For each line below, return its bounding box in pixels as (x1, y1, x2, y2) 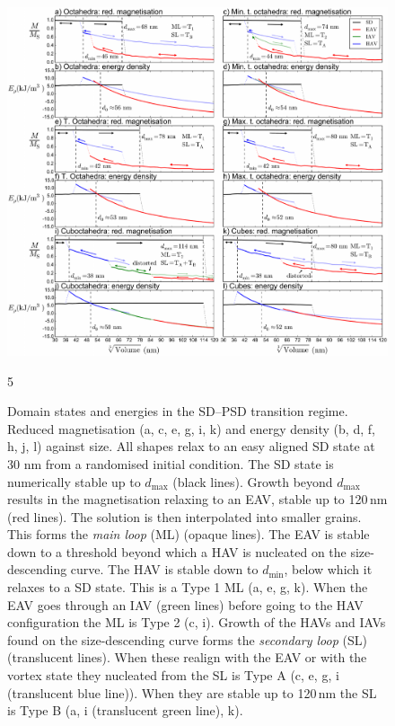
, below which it (284, 560, 373, 579)
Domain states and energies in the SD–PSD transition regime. (7, 402, 348, 421)
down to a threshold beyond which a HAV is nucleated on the (7, 542, 347, 561)
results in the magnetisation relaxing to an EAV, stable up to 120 (7, 490, 368, 509)
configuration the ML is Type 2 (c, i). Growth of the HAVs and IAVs (7, 613, 386, 632)
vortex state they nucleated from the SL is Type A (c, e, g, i (7, 666, 339, 685)
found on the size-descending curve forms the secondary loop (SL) (7, 630, 367, 649)
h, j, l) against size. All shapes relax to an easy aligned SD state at (7, 437, 375, 456)
